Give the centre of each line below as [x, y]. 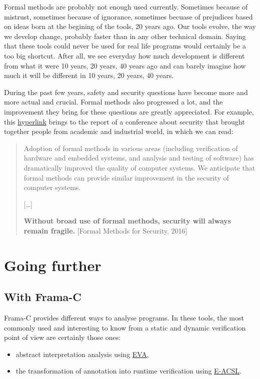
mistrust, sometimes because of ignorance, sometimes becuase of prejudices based [128, 16]
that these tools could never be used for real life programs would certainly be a [125, 46]
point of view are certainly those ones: [62, 337]
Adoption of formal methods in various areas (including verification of [131, 148]
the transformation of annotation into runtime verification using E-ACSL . [128, 371]
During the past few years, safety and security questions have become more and [126, 92]
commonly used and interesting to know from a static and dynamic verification [125, 327]
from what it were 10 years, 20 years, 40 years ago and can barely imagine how [125, 65]
